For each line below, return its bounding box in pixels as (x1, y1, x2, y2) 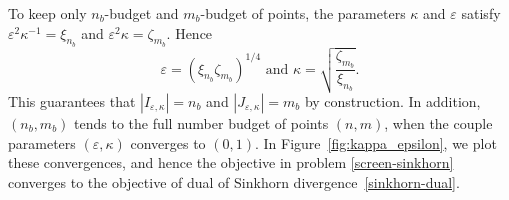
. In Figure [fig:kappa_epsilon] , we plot (254, 132, 497, 153)
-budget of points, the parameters (200, 3, 406, 23)
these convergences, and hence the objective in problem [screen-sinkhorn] (8, 152, 454, 173)
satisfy (461, 3, 501, 23)
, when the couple (384, 112, 493, 133)
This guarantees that (8, 90, 136, 111)
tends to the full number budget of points (74, 112, 329, 133)
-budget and (104, 3, 179, 23)
